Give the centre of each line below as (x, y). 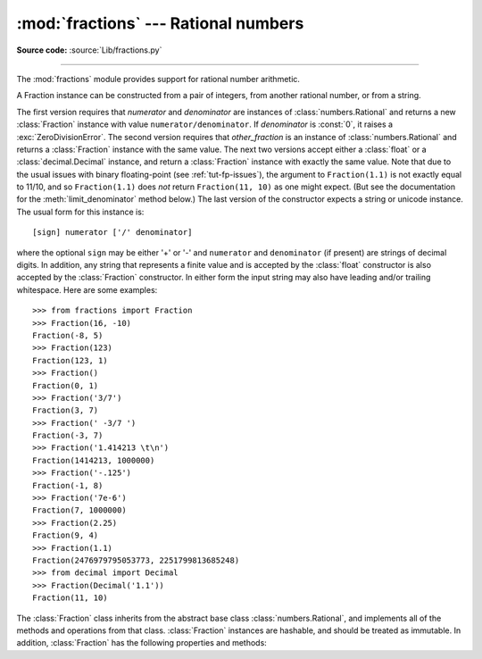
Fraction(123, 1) (70, 360)
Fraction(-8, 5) (68, 335)
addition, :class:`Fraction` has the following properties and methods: (141, 643)
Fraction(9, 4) (66, 535)
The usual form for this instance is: (80, 212)
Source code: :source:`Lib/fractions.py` (89, 50)
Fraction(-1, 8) (68, 485)
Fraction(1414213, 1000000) (94, 460)
